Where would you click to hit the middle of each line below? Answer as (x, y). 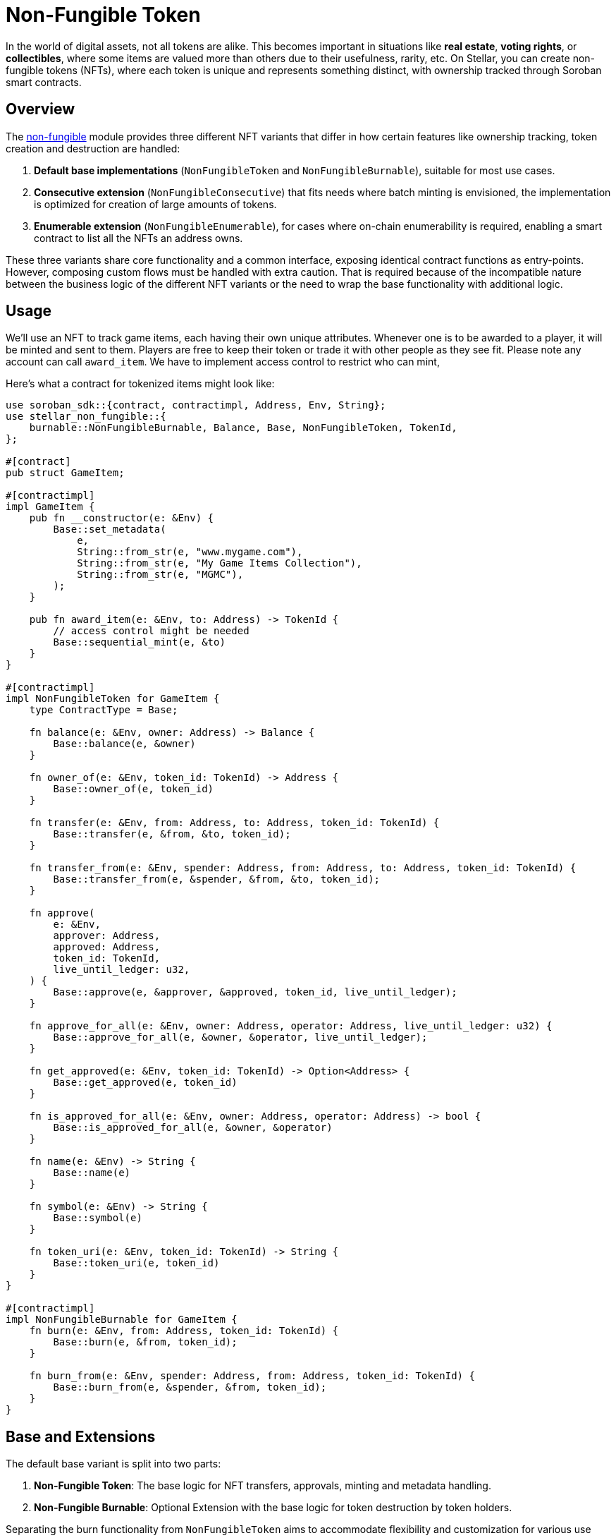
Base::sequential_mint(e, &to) (139, 642)
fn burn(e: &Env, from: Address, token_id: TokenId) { (184, 1331)
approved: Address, (107, 947)
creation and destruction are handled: (93, 148)
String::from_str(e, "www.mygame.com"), (190, 552)
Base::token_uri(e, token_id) (136, 1263)
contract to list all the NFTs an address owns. (138, 238)
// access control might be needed (151, 631)
